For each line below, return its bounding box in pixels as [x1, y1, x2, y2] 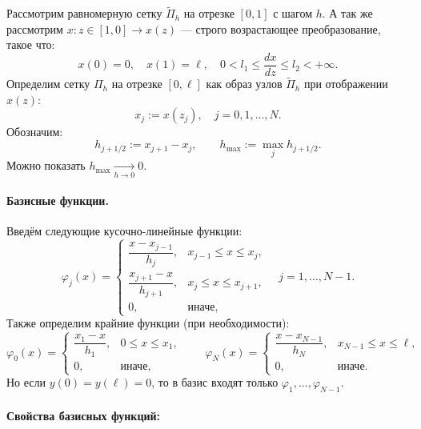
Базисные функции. [6, 192, 109, 209]
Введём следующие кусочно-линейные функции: [6, 223, 243, 239]
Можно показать [6, 157, 86, 174]
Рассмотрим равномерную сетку [6, 5, 162, 22]
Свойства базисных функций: [6, 407, 161, 423]
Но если [6, 374, 46, 391]
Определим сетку [6, 75, 90, 92]
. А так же [322, 5, 373, 22]
